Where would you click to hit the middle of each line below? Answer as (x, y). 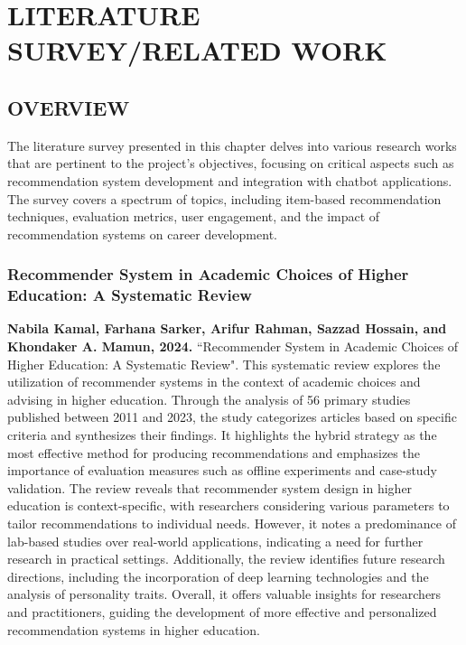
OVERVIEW (69, 107)
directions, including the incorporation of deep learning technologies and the (218, 576)
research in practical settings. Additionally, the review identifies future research (226, 559)
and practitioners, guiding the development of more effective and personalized (222, 611)
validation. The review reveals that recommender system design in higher (210, 487)
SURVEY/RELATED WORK (197, 50)
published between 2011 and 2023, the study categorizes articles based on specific (232, 417)
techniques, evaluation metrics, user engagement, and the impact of (194, 216)
